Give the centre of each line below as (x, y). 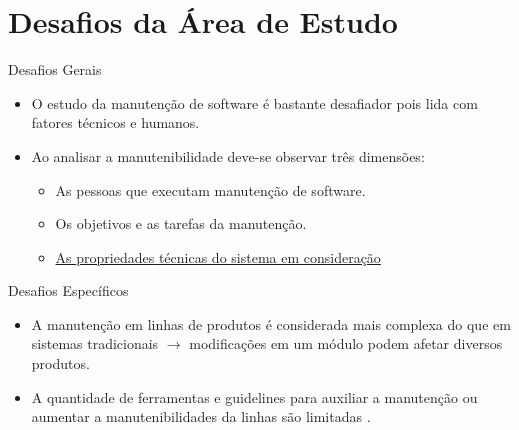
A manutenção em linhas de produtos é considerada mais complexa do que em (271, 323)
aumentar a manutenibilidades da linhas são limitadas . (201, 416)
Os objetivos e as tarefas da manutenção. (181, 223)
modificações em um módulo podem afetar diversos (346, 343)
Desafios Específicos (68, 290)
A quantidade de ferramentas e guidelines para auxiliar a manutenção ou (254, 396)
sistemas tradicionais (95, 343)
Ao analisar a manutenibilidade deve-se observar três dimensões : (228, 155)
